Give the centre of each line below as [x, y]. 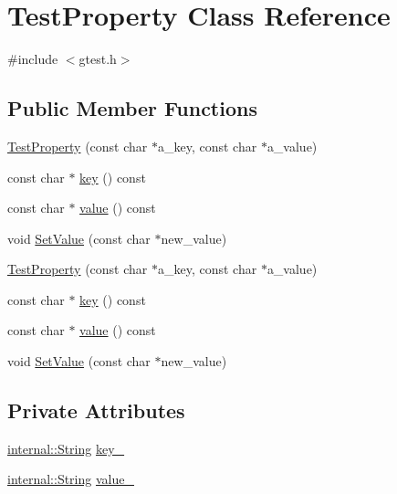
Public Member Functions [132, 108]
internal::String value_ [71, 479]
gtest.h [98, 59]
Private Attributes [96, 410]
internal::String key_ [66, 448]
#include [33, 59]
